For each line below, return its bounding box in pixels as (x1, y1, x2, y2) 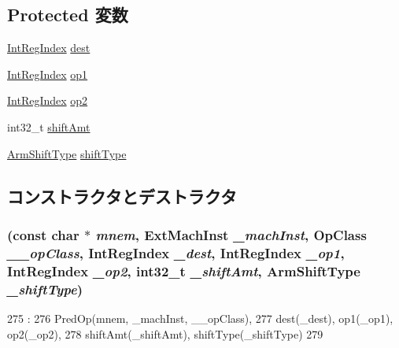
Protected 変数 (7, 2, 128, 27)
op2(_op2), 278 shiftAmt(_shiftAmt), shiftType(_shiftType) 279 (7, 325, 323, 342)
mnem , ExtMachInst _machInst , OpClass (95, 224, 367, 244)
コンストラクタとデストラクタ (7, 183, 237, 208)
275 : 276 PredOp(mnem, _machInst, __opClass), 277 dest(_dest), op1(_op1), (7, 309, 393, 326)
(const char (7, 224, 79, 244)
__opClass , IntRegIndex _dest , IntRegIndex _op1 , (7, 242, 345, 262)
